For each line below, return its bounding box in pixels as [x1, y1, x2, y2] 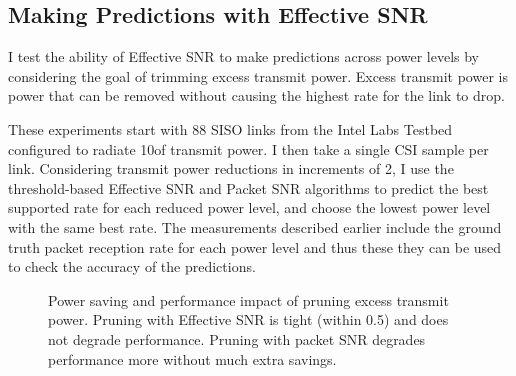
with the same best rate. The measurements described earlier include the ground [8, 216, 502, 237]
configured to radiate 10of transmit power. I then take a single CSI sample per [8, 138, 489, 159]
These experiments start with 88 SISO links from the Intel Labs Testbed [8, 118, 453, 139]
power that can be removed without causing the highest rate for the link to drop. [8, 85, 505, 106]
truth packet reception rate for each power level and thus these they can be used [8, 236, 502, 257]
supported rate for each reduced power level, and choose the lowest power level [8, 197, 491, 218]
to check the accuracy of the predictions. [8, 256, 256, 277]
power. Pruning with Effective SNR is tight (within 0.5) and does [48, 309, 449, 330]
